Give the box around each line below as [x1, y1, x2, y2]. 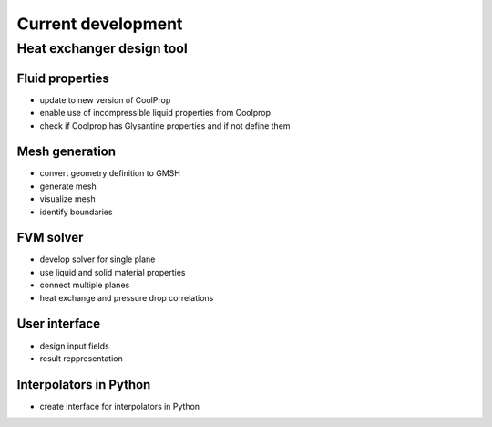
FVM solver [16, 230, 84, 245]
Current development [16, 14, 183, 34]
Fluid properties [16, 70, 109, 86]
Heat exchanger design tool [16, 40, 189, 57]
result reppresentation [39, 352, 123, 364]
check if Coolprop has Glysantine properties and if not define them [39, 120, 291, 131]
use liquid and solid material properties [39, 266, 186, 277]
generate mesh [39, 181, 97, 192]
